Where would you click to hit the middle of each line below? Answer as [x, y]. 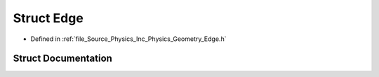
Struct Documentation [62, 59]
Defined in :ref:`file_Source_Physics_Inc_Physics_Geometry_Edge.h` [128, 39]
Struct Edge [48, 18]
